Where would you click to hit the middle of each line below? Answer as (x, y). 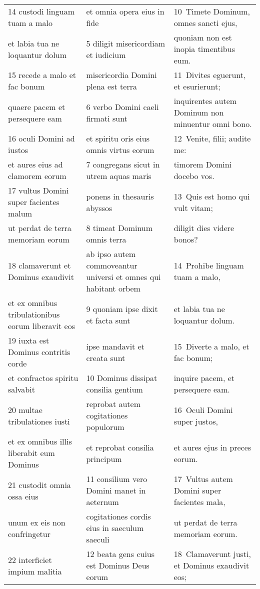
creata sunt (106, 357)
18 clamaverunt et (39, 265)
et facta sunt (108, 320)
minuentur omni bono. (213, 124)
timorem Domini (203, 164)
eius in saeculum (115, 528)
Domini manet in (116, 490)
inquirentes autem (205, 101)
